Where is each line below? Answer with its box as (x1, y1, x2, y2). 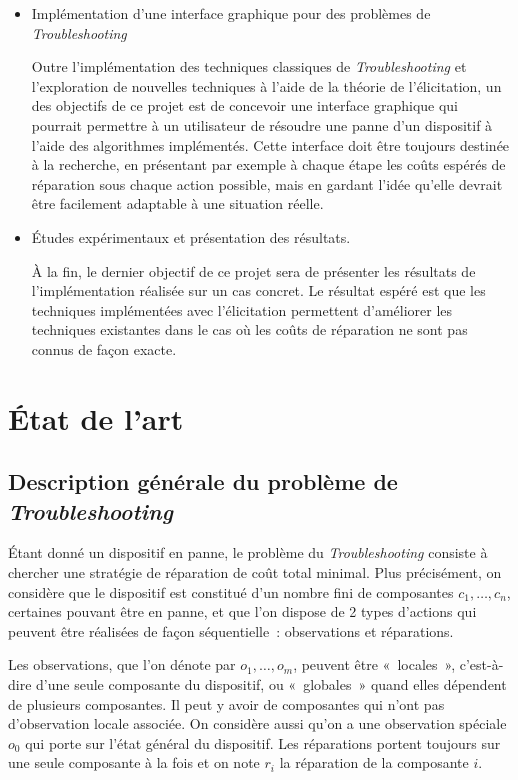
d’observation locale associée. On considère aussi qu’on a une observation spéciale (8, 713, 507, 734)
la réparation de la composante (279, 752, 469, 773)
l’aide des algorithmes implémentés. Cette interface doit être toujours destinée (31, 134, 510, 155)
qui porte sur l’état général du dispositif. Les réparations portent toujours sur (25, 732, 501, 753)
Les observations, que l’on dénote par (8, 654, 236, 675)
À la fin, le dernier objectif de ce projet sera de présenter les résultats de (31, 260, 476, 281)
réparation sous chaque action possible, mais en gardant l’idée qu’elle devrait (31, 173, 503, 194)
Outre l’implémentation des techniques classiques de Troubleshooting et (31, 56, 467, 77)
